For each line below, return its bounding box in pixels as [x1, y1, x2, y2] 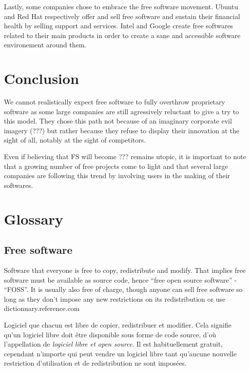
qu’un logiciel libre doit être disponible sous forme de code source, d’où [4, 329, 216, 339]
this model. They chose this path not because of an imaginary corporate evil [4, 116, 232, 126]
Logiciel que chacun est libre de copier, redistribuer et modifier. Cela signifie [4, 319, 231, 330]
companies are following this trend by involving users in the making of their [4, 170, 231, 181]
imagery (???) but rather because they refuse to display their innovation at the [4, 125, 240, 135]
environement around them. [4, 40, 87, 50]
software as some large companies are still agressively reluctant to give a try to [4, 106, 239, 116]
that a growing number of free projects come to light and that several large [4, 161, 228, 171]
